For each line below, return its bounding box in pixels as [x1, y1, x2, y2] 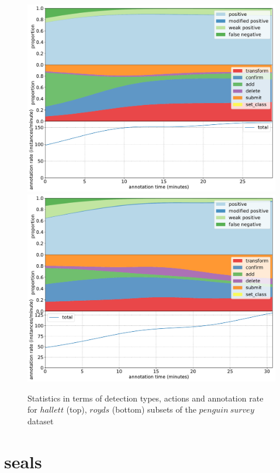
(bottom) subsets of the [112, 403, 196, 416]
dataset [27, 414, 54, 427]
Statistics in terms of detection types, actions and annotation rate [27, 392, 264, 404]
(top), [66, 403, 87, 416]
